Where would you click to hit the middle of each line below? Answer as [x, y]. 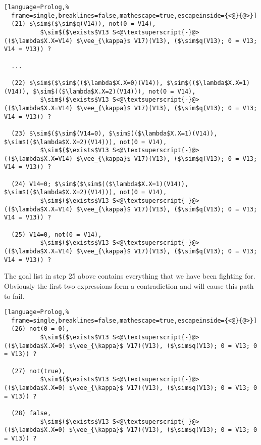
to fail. [14, 296]
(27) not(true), [38, 371]
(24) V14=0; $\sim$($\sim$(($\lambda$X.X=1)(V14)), [100, 184]
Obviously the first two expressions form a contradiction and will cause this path [129, 285]
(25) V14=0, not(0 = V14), [57, 234]
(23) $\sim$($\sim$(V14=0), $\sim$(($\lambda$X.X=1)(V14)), [114, 133]
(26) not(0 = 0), [40, 329]
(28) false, [31, 413]
